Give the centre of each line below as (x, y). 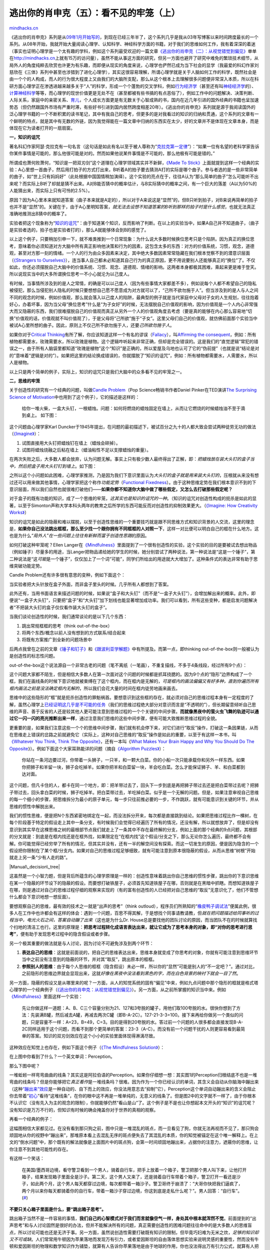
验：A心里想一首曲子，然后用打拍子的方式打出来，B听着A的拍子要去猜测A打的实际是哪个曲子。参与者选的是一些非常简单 (133, 169)
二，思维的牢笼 (24, 380)
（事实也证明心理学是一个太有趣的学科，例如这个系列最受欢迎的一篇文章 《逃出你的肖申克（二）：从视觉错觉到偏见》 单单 (133, 51)
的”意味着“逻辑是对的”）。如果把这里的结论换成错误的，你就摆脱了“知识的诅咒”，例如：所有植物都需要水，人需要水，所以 (133, 355)
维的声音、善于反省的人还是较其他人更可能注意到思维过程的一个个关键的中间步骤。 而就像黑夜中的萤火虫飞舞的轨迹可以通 (134, 711)
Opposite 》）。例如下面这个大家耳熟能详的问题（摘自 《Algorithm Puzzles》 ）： (87, 748)
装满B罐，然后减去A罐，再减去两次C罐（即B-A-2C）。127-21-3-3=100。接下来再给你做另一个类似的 (137, 1015)
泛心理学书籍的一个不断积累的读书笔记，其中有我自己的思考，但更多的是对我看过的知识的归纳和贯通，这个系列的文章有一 (134, 114)
